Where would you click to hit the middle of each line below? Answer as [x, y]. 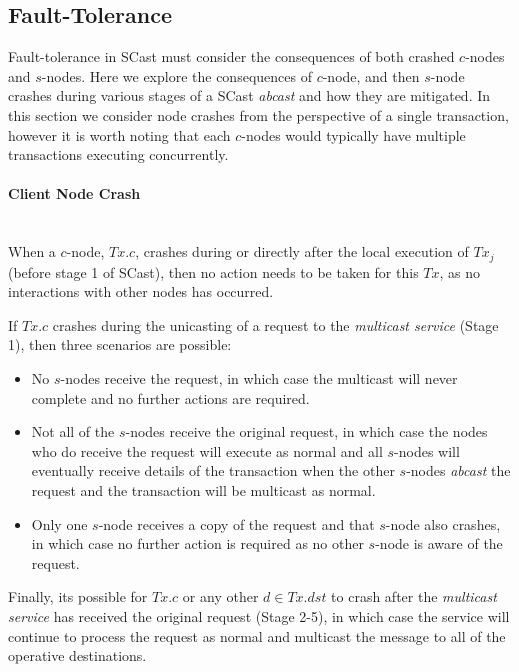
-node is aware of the [439, 543]
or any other [220, 596]
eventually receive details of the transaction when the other [213, 470]
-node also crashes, [443, 523]
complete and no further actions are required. [170, 397]
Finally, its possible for [78, 596]
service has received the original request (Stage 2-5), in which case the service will [259, 615]
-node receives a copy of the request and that [236, 523]
